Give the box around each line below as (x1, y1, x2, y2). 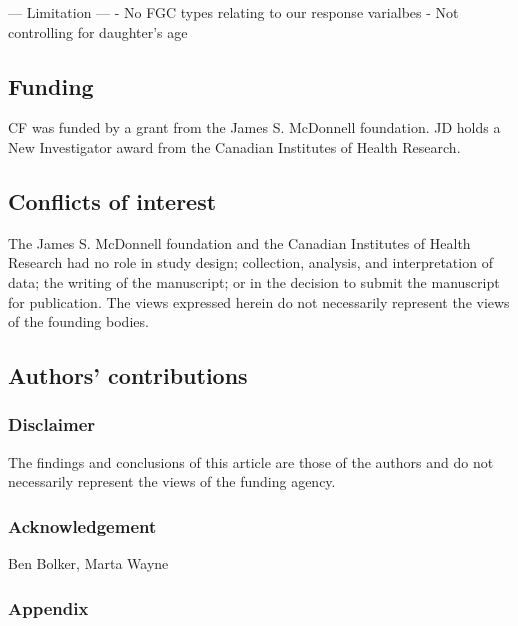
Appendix (8, 595, 89, 620)
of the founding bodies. (8, 311, 149, 332)
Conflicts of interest (8, 185, 217, 216)
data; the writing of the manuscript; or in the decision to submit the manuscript (8, 271, 500, 292)
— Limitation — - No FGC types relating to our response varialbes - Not (8, 2, 459, 22)
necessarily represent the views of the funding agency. (8, 471, 336, 492)
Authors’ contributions (8, 360, 248, 391)
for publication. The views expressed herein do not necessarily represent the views (8, 291, 510, 312)
